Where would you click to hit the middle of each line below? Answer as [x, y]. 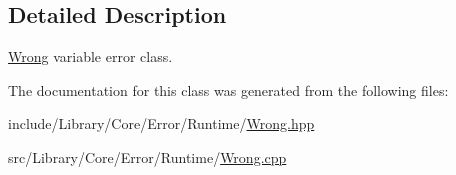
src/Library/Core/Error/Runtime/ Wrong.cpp [147, 156]
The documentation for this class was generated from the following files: [228, 89]
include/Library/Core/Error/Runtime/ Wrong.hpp [161, 123]
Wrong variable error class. [90, 56]
